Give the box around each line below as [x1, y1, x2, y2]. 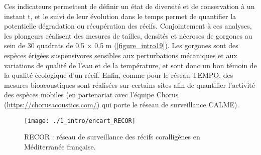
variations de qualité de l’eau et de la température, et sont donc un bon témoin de [4, 60, 257, 70]
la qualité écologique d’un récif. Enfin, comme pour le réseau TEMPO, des [4, 70, 233, 80]
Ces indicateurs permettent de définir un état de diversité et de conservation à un [4, 1, 255, 11]
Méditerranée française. [24, 141, 96, 151]
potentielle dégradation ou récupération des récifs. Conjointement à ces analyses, [4, 21, 252, 31]
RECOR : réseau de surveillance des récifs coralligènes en [24, 131, 200, 142]
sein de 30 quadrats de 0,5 [4, 40, 85, 51]
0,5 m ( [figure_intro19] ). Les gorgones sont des [94, 40, 238, 51]
